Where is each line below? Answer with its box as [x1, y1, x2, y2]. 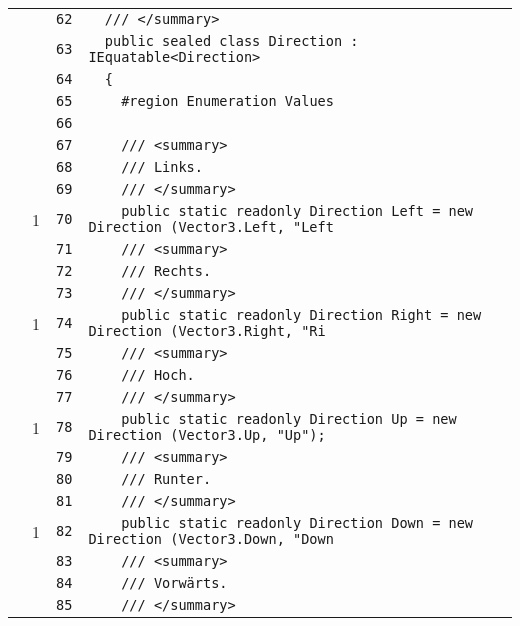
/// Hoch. [121, 367, 195, 383]
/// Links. [121, 159, 203, 175]
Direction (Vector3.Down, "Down [88, 531, 334, 547]
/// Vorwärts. [121, 575, 228, 591]
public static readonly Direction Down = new [121, 515, 474, 531]
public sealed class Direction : [104, 33, 359, 49]
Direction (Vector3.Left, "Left [88, 219, 334, 235]
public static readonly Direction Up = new [121, 411, 457, 427]
